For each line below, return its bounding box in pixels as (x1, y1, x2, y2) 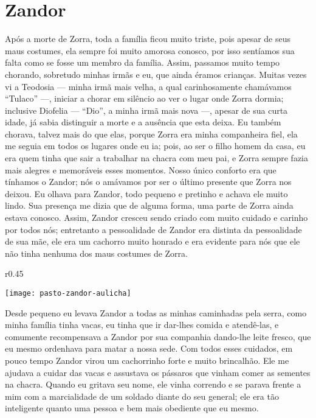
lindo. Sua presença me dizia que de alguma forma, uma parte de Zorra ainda (5, 199, 294, 212)
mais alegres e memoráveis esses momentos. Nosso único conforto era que (5, 163, 276, 176)
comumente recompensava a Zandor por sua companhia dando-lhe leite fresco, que (5, 330, 311, 343)
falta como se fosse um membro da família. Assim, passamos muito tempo (5, 56, 280, 69)
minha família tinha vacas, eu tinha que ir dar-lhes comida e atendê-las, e (5, 318, 279, 331)
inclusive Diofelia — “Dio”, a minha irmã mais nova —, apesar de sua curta (5, 103, 288, 116)
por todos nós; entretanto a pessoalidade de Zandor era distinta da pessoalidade (5, 223, 302, 235)
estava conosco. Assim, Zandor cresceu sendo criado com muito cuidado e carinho (5, 211, 308, 224)
